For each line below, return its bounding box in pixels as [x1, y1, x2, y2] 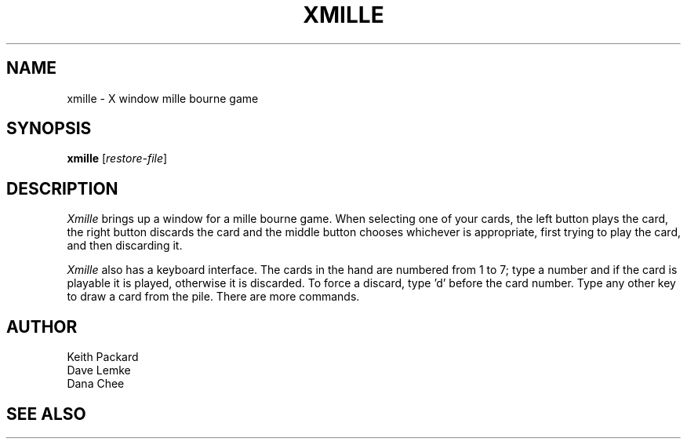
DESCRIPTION [6, 178, 118, 199]
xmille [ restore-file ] [67, 151, 168, 166]
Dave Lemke [67, 363, 131, 378]
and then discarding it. [67, 239, 183, 253]
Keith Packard [67, 350, 139, 364]
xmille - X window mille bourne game [67, 91, 259, 105]
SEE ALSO [6, 403, 86, 424]
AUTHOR [6, 316, 78, 337]
